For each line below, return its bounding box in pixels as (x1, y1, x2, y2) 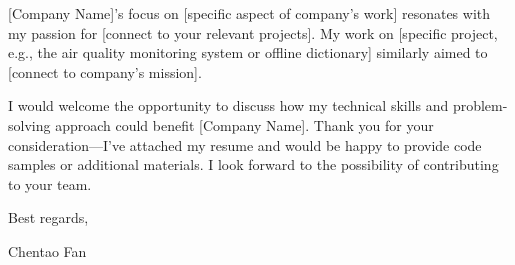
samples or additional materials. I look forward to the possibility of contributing (8, 154, 499, 175)
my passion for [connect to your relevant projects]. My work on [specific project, (8, 22, 498, 43)
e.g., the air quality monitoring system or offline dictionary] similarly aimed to (8, 42, 488, 63)
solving (8, 114, 51, 135)
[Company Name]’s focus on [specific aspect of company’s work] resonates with (8, 3, 491, 23)
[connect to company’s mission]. (8, 61, 202, 82)
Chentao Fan (8, 240, 87, 261)
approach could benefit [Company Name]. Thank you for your (55, 114, 434, 135)
